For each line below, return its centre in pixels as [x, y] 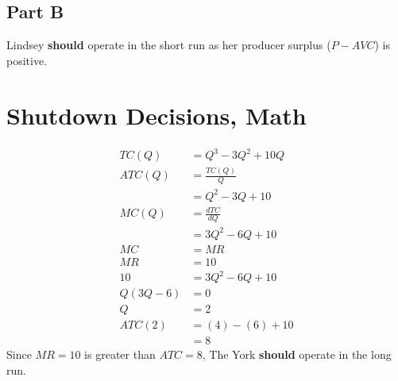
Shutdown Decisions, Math [156, 115]
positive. [27, 60]
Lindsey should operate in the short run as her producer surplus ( [169, 45]
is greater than [120, 354]
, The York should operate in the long [297, 354]
